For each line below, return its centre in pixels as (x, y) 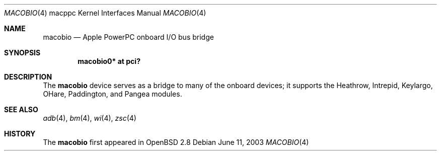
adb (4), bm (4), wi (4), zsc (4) (90, 118)
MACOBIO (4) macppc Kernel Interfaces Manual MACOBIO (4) (105, 13)
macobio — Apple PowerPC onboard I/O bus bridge (128, 37)
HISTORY (20, 134)
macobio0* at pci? (109, 61)
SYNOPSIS (22, 53)
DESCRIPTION (28, 77)
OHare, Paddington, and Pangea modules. (113, 94)
